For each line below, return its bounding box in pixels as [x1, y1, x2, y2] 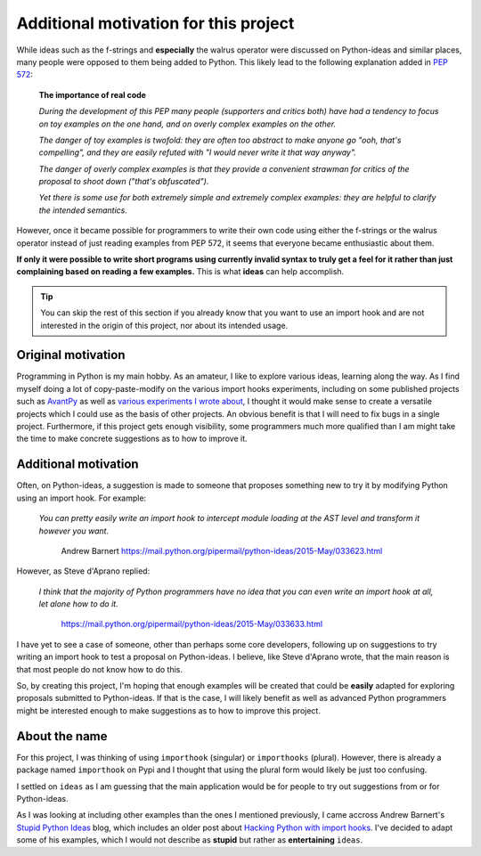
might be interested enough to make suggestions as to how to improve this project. [16, 705, 321, 716]
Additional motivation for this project [16, 13, 295, 33]
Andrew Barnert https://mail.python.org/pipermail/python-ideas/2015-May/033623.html [61, 545, 383, 556]
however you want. [38, 526, 110, 536]
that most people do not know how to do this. [16, 664, 183, 674]
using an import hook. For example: [16, 493, 147, 503]
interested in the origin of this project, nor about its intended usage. [40, 320, 289, 330]
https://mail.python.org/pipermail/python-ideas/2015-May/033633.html [61, 619, 323, 630]
